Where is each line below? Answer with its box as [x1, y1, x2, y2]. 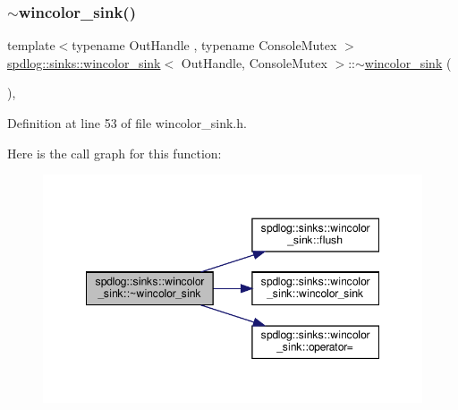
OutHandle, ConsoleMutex [181, 53, 327, 72]
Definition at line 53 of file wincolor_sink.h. [7, 114, 247, 132]
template [7, 36, 55, 55]
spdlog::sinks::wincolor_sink [7, 53, 161, 72]
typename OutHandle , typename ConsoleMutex [72, 36, 337, 55]
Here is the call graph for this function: [7, 143, 222, 162]
